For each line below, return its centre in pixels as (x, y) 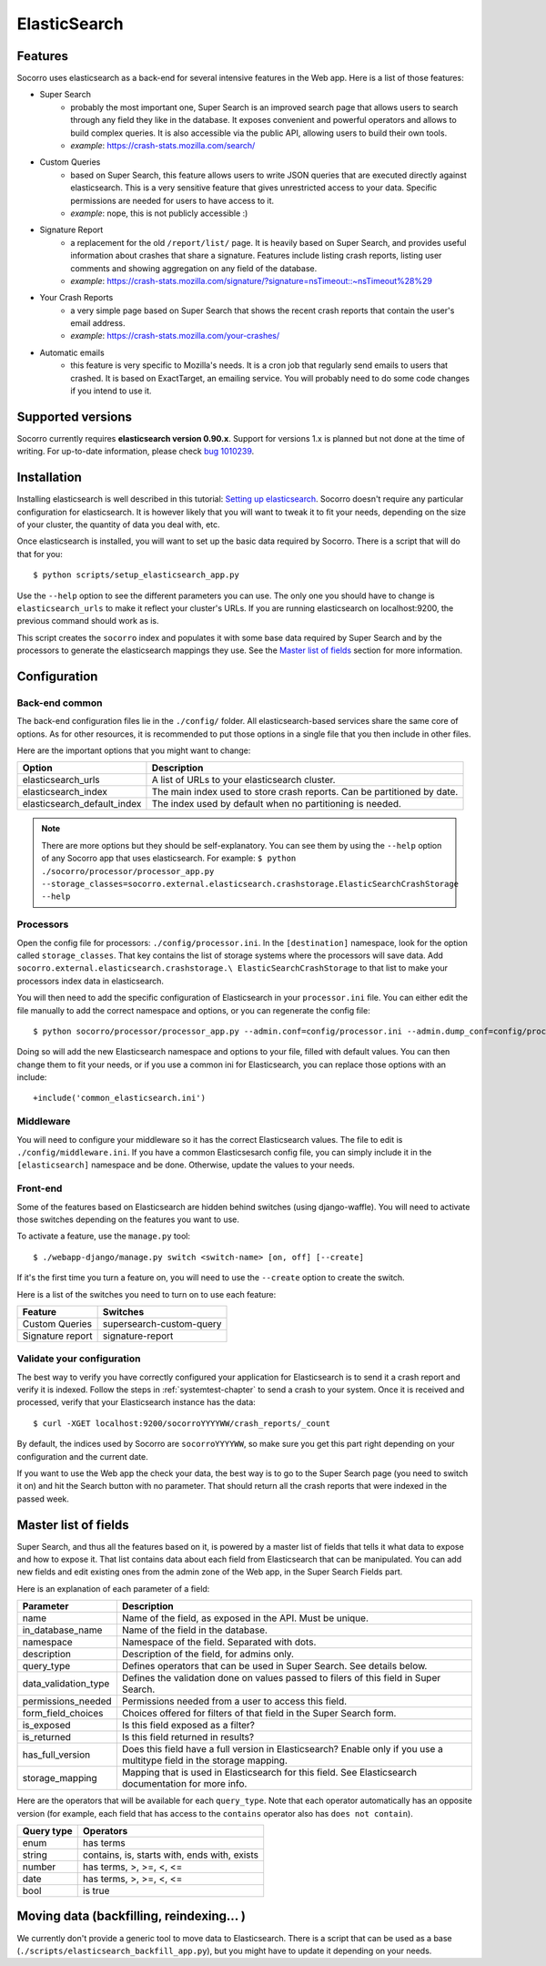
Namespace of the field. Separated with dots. (219, 1642)
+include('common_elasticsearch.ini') (120, 1098)
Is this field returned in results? (188, 1737)
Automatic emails (72, 352)
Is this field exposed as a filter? (188, 1726)
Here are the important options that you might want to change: (134, 750)
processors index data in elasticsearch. (90, 981)
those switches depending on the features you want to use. (128, 1219)
